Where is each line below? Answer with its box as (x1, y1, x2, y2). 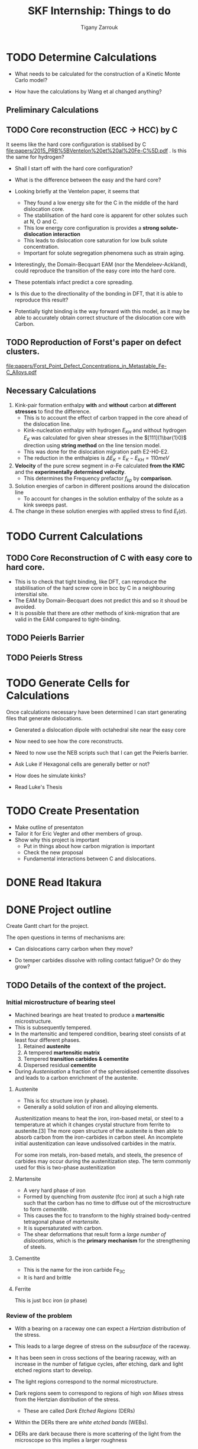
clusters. (6, 347, 40, 357)
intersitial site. (14, 590, 49, 597)
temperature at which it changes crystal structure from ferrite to (14, 1121, 171, 1128)
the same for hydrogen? (6, 153, 64, 160)
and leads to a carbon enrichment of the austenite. (14, 1074, 138, 1081)
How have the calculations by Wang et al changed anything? (14, 87, 162, 95)
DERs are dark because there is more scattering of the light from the (14, 1430, 181, 1437)
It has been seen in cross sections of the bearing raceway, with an (14, 1354, 176, 1362)
